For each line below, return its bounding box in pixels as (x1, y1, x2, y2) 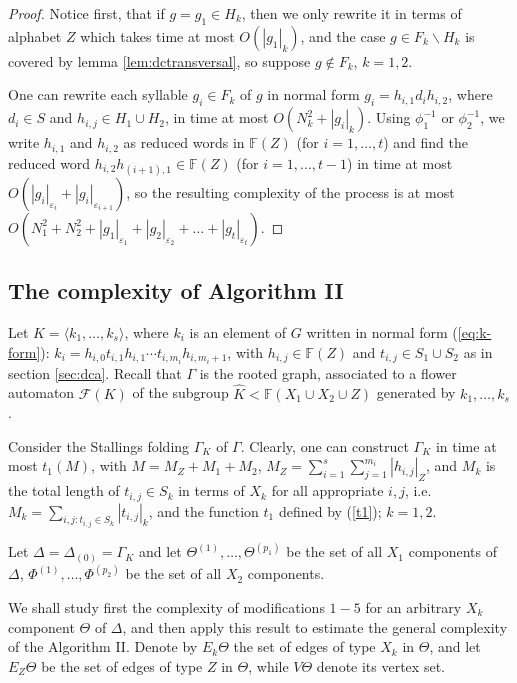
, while (248, 655, 289, 676)
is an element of (189, 322, 287, 343)
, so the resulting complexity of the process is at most (126, 181, 455, 202)
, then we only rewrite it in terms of (241, 3, 462, 23)
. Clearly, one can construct (240, 435, 409, 456)
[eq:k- (457, 322, 492, 343)
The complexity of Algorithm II (8, 275, 344, 306)
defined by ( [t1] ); (278, 500, 382, 521)
